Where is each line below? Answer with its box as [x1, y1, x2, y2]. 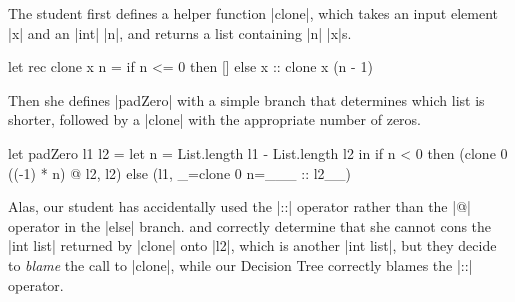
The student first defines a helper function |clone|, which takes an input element [8, 3, 498, 23]
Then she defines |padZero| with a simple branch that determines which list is [8, 89, 485, 110]
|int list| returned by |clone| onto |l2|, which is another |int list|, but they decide [8, 235, 497, 256]
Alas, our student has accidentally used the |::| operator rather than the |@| [8, 196, 471, 217]
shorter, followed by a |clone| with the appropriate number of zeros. [8, 109, 422, 130]
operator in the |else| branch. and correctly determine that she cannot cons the [8, 215, 492, 236]
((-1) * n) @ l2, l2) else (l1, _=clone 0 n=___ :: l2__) [8, 162, 352, 183]
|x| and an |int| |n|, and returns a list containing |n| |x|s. [8, 22, 352, 43]
